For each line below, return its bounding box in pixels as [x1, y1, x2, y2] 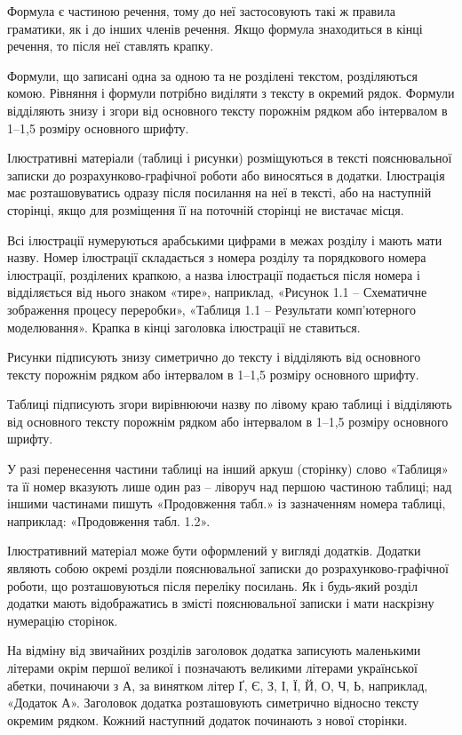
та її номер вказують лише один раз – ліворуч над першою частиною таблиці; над [7, 476, 452, 495]
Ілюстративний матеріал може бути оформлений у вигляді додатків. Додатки [7, 541, 421, 560]
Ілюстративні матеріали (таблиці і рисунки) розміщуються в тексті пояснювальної [7, 148, 452, 167]
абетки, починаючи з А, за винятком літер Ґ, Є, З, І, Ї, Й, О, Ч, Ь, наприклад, [7, 675, 428, 694]
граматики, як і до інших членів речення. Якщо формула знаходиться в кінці [7, 19, 423, 37]
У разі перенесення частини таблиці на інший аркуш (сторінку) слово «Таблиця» [7, 459, 449, 478]
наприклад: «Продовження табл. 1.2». [7, 511, 211, 530]
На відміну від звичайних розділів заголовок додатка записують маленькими [7, 641, 421, 659]
